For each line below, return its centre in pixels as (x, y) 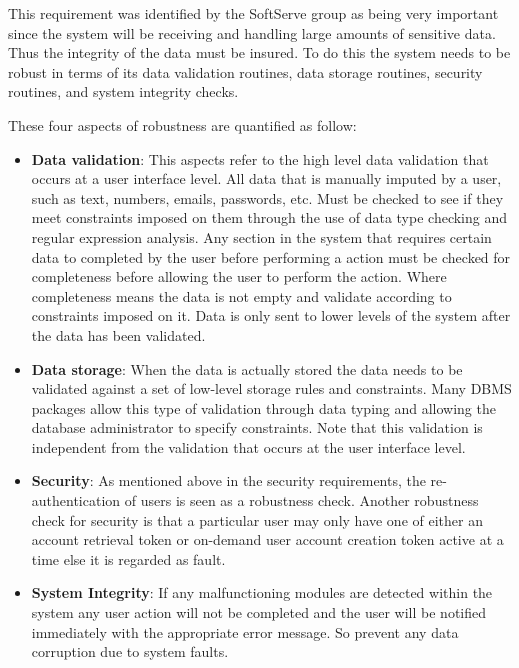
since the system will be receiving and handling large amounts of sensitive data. (252, 32)
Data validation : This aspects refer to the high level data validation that (260, 158)
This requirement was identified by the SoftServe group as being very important (253, 13)
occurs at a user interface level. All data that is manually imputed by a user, (266, 178)
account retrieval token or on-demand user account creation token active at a (267, 539)
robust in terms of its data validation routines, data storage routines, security (245, 71)
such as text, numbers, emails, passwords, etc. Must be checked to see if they (267, 197)
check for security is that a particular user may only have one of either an (257, 519)
